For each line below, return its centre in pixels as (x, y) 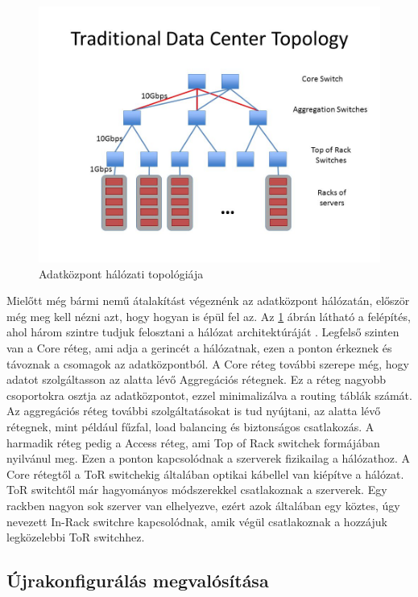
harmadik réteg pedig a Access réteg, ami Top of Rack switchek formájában (193, 442)
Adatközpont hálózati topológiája (121, 273)
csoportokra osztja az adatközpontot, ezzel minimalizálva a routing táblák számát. (209, 395)
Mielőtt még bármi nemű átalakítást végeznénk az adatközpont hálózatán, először (208, 301)
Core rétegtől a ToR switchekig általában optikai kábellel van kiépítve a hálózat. (205, 473)
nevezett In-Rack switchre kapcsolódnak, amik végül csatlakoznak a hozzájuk (197, 521)
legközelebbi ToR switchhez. (76, 537)
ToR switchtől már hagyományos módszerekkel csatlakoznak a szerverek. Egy (197, 490)
